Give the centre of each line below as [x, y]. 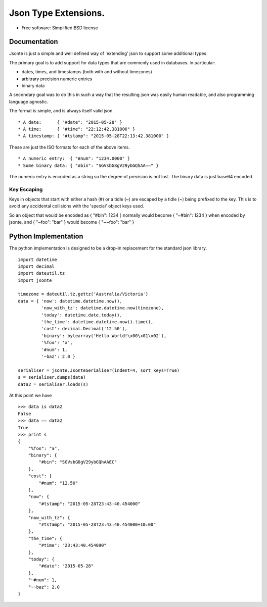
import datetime [38, 259]
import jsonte [35, 280]
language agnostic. [29, 101]
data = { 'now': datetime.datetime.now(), [70, 301]
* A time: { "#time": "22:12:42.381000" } [77, 129]
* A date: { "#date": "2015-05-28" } [70, 122]
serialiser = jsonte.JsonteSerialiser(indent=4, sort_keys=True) [99, 370]
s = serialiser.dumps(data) [52, 377]
